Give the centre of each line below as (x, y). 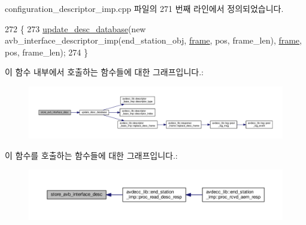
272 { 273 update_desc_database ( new (75, 28)
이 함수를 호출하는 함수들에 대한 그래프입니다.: (91, 155)
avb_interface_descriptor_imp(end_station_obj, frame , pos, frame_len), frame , (153, 40)
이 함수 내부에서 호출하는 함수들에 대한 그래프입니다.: (104, 72)
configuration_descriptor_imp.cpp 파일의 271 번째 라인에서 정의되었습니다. (144, 8)
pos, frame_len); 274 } (46, 52)
